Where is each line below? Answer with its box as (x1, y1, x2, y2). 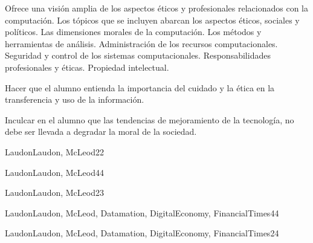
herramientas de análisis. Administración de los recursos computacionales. (5, 37, 278, 50)
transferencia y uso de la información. (5, 93, 144, 106)
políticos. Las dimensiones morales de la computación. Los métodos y (5, 25, 262, 38)
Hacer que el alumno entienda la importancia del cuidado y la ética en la (5, 81, 275, 94)
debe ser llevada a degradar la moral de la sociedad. (5, 125, 197, 138)
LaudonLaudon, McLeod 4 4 (5, 166, 104, 178)
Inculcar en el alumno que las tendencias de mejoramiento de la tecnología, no (5, 113, 294, 126)
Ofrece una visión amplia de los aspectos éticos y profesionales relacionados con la (5, 2, 308, 14)
